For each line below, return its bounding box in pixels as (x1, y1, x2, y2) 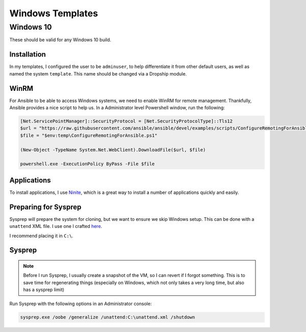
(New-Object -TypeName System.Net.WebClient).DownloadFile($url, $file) (20, 147, 206, 152)
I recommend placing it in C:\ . (9, 233, 73, 239)
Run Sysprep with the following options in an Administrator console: (9, 301, 152, 307)
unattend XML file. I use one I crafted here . (9, 223, 103, 229)
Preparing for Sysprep (9, 202, 82, 211)
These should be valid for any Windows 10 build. (9, 37, 112, 43)
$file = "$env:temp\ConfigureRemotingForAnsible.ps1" (20, 133, 158, 138)
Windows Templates (9, 8, 98, 19)
